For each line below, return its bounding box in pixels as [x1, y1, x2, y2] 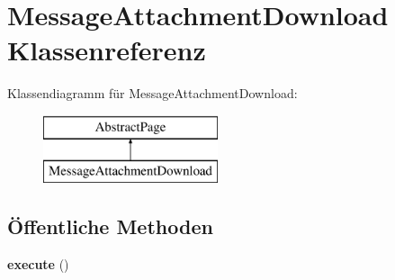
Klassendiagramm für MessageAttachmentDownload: [7, 84, 298, 103]
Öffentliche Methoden [7, 212, 213, 240]
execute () [7, 255, 69, 274]
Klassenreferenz [7, 32, 206, 68]
